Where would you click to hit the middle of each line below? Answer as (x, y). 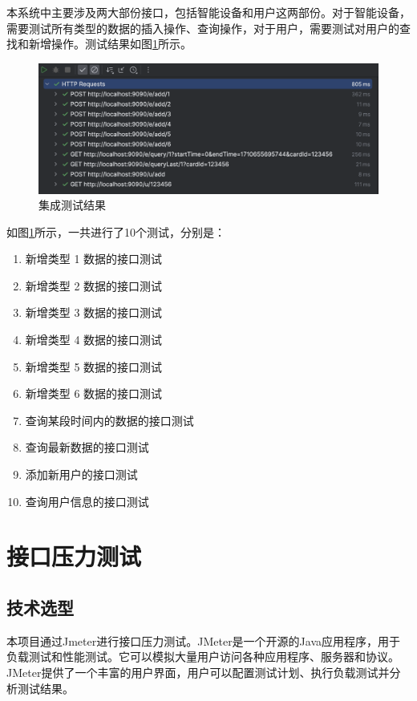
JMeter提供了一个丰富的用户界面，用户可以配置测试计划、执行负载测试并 (198, 672)
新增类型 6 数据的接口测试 (94, 393)
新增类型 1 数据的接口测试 (94, 259)
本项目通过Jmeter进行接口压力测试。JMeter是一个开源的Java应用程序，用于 (204, 640)
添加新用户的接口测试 (81, 474)
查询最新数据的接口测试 (87, 447)
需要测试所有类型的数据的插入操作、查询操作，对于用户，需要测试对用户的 (203, 28)
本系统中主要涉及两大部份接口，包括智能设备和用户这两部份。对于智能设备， (208, 12)
